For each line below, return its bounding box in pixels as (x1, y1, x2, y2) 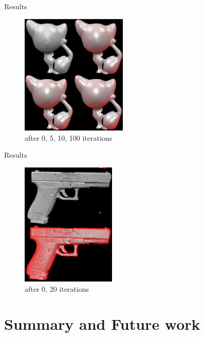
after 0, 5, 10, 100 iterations (25, 132, 113, 143)
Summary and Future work (4, 313, 200, 334)
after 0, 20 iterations (25, 283, 89, 294)
